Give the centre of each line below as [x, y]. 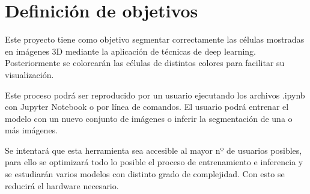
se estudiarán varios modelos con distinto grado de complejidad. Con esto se [145, 174]
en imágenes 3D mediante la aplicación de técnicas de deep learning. [131, 51]
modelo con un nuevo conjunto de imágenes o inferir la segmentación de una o [149, 118]
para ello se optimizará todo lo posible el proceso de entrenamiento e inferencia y [154, 162]
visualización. [29, 74]
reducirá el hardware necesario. [62, 185]
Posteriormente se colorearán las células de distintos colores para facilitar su [145, 63]
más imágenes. [32, 130]
